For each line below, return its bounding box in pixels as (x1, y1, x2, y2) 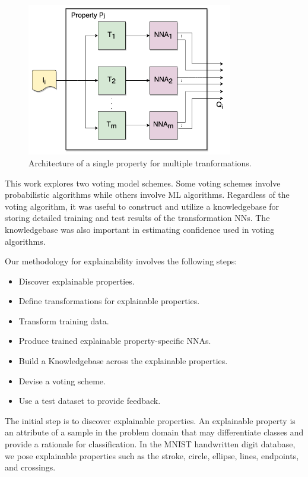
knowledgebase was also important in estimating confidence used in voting (5, 223, 275, 235)
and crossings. (5, 461, 56, 473)
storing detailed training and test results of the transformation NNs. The (5, 211, 270, 224)
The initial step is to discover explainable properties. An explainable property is (5, 414, 296, 427)
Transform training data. (18, 314, 109, 327)
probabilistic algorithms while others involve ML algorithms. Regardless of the (5, 188, 290, 201)
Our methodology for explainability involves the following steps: (5, 255, 237, 267)
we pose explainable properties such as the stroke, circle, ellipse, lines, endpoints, (5, 449, 299, 462)
